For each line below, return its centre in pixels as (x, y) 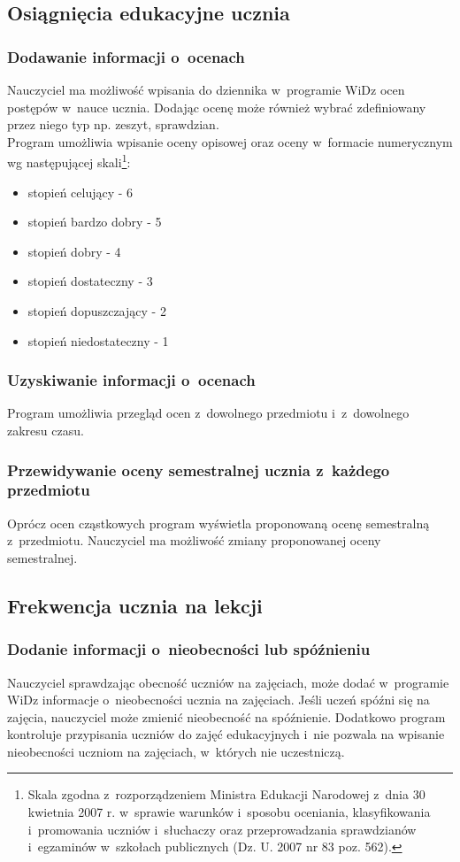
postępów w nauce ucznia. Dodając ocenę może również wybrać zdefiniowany (217, 107)
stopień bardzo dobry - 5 (95, 222)
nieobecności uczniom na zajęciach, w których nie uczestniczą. (176, 751)
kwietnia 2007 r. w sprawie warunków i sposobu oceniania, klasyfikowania (229, 812)
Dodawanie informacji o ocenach (126, 56)
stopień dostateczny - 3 (90, 281)
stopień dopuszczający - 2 (97, 311)
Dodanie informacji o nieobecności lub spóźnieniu (189, 649)
